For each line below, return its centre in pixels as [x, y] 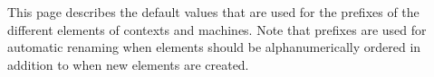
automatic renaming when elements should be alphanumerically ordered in [214, 47]
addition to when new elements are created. [128, 64]
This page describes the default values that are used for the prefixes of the [213, 12]
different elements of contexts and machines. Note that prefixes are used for [217, 29]
